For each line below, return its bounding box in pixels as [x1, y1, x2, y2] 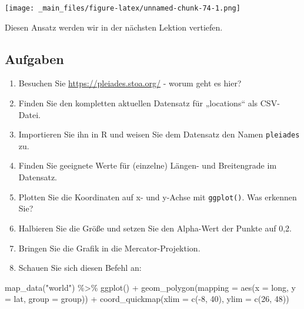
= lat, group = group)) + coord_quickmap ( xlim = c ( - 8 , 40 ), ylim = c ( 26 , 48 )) [5, 293, 289, 305]
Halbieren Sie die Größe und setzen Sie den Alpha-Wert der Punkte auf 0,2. [18, 221, 292, 234]
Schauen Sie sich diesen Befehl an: [18, 261, 142, 274]
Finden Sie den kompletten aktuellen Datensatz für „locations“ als [18, 97, 258, 109]
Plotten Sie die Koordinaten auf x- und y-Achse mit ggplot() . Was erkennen [18, 190, 297, 203]
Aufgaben [5, 49, 64, 68]
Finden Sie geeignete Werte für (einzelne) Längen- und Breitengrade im [18, 159, 277, 172]
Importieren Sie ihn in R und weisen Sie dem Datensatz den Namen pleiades [18, 128, 300, 140]
